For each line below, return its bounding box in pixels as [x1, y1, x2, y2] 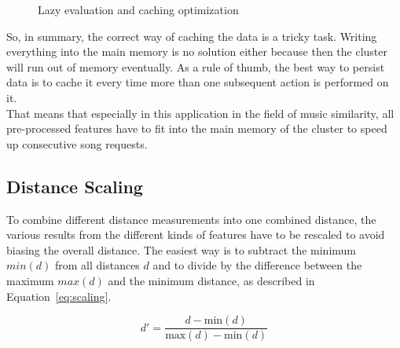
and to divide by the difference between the [152, 257, 362, 273]
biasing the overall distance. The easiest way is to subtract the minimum [6, 241, 356, 258]
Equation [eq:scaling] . [6, 288, 112, 304]
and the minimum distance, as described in [108, 272, 315, 288]
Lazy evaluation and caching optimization [38, 2, 239, 17]
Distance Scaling [6, 174, 143, 198]
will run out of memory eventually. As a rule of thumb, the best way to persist [6, 58, 385, 75]
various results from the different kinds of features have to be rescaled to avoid [6, 226, 385, 243]
